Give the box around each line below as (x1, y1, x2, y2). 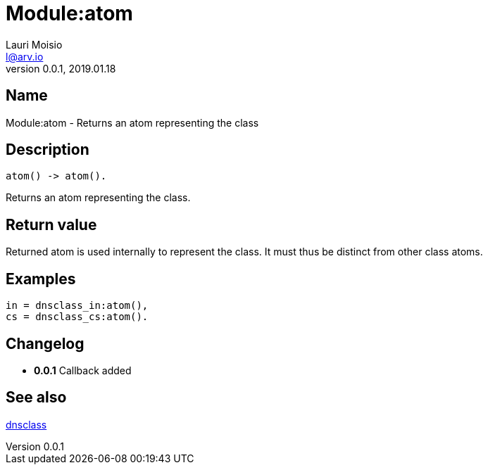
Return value (6, 215, 97, 234)
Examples (6, 269, 76, 288)
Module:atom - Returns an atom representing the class (6, 116, 259, 129)
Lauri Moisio (6, 38, 63, 51)
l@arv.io (6, 50, 44, 63)
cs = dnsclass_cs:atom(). (6, 311, 149, 323)
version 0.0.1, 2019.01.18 (6, 62, 116, 75)
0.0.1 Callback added (34, 364, 132, 376)
